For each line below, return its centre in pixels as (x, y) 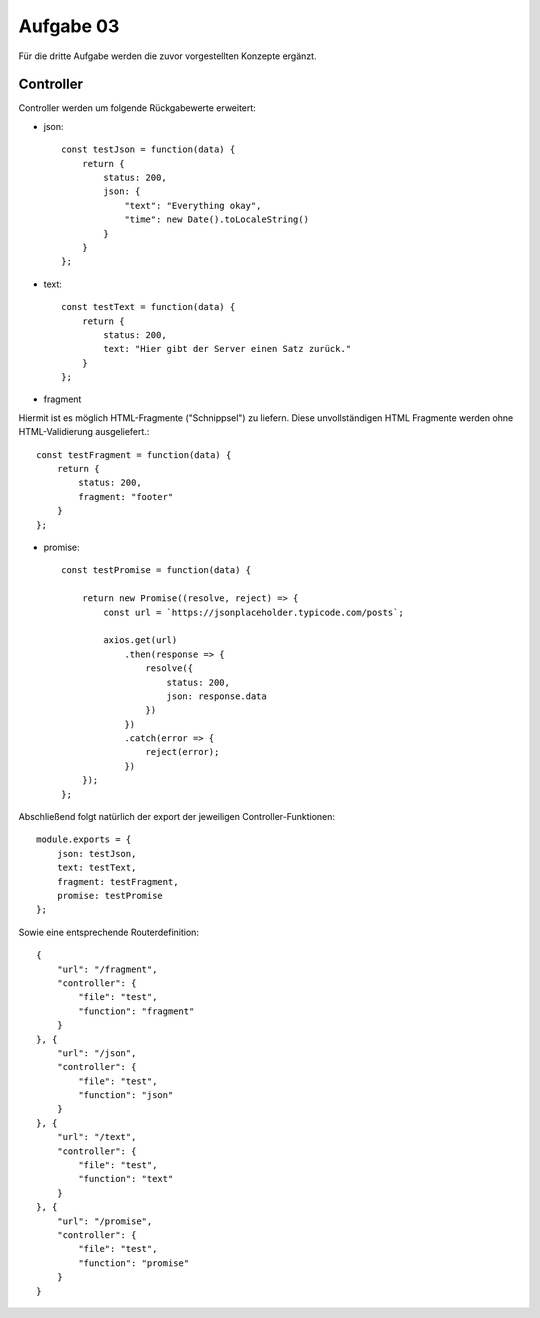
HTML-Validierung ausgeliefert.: (84, 432)
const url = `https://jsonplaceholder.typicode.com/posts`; (253, 612)
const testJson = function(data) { (148, 149)
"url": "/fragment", (107, 969)
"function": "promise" (134, 1263)
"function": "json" (126, 1095)
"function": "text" (126, 1179)
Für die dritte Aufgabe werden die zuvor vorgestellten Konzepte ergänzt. (167, 56)
